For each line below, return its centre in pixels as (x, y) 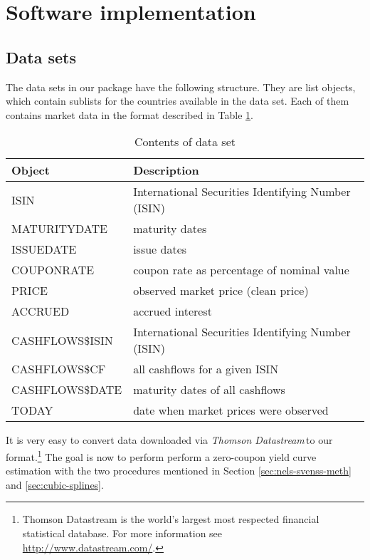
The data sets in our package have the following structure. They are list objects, (181, 87)
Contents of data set (185, 142)
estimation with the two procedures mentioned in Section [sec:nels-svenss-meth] (179, 471)
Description (166, 170)
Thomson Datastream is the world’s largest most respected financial (171, 519)
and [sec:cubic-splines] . (55, 484)
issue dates (160, 249)
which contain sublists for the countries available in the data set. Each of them (178, 101)
